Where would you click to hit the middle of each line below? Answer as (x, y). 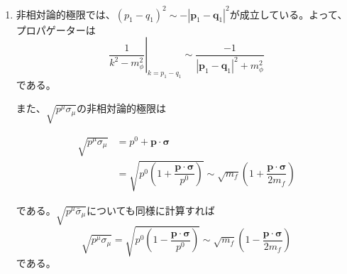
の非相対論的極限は (122, 108)
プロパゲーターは (56, 29)
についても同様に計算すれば (150, 210)
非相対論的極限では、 (66, 14)
